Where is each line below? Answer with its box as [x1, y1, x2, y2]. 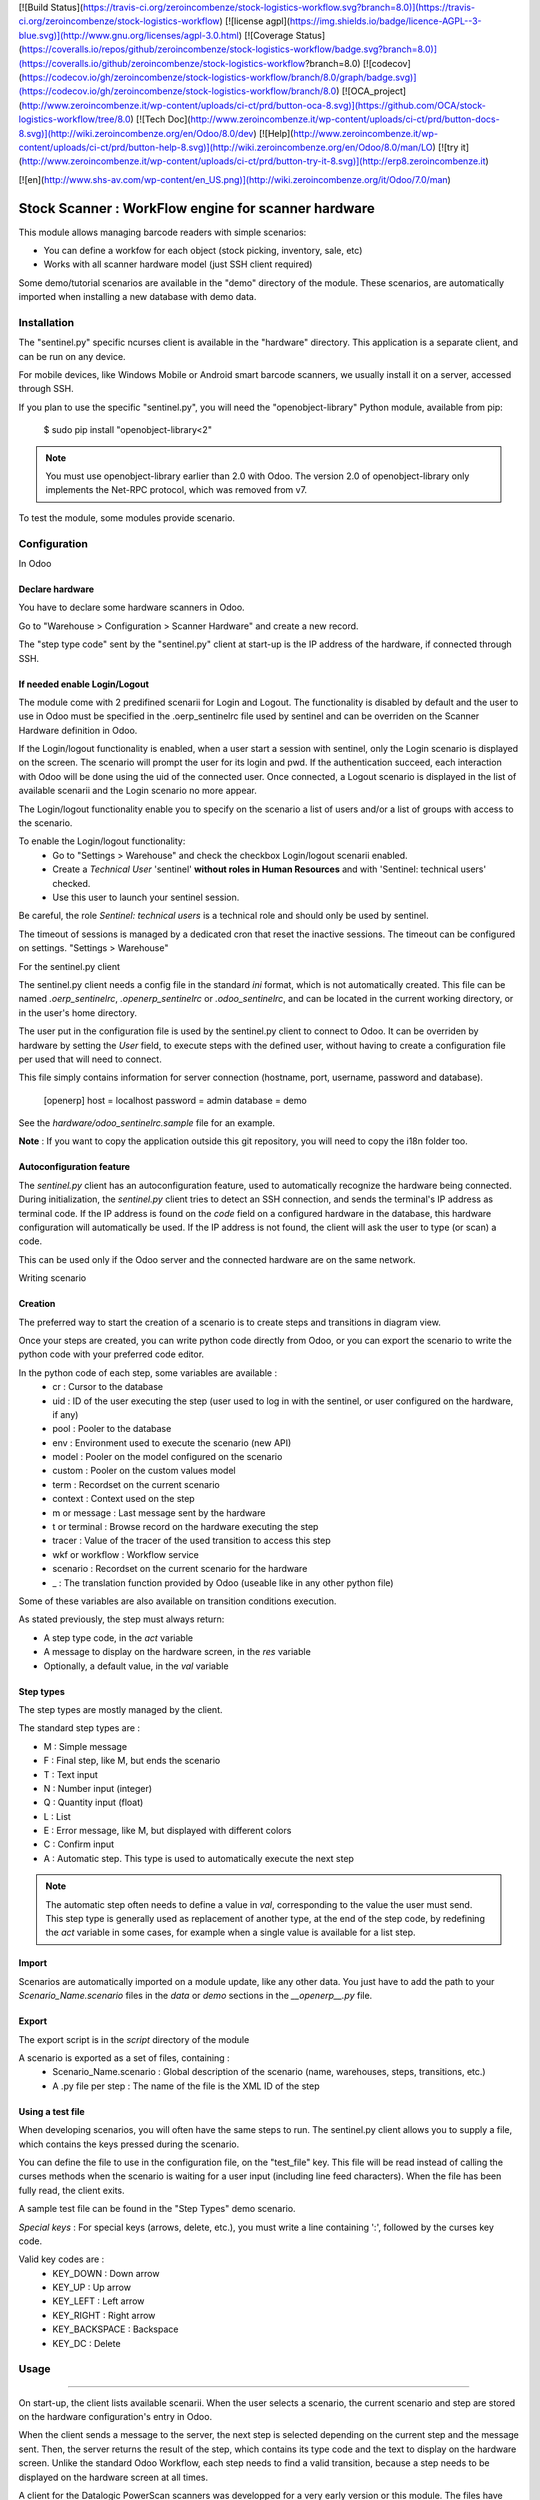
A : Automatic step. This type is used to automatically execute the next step [43, 1852, 355, 1864]
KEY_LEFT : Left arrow [52, 2295, 145, 2307]
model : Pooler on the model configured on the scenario [52, 1451, 283, 1463]
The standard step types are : [18, 1722, 140, 1734]
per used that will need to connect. [18, 1053, 162, 1065]
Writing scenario [18, 1272, 87, 1284]
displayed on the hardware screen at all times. [18, 2471, 209, 2483]
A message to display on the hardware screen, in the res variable [43, 1646, 312, 1658]
